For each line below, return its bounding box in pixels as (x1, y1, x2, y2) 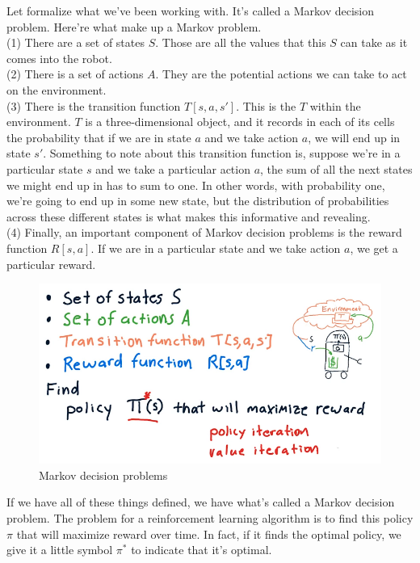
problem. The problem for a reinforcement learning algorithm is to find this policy (6, 510, 414, 527)
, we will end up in (308, 128, 401, 145)
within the (309, 97, 361, 114)
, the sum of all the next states (260, 160, 413, 177)
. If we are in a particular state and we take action (90, 239, 341, 256)
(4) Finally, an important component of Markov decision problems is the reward (6, 224, 402, 241)
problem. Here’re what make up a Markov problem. (6, 18, 262, 35)
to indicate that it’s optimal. (131, 541, 272, 558)
